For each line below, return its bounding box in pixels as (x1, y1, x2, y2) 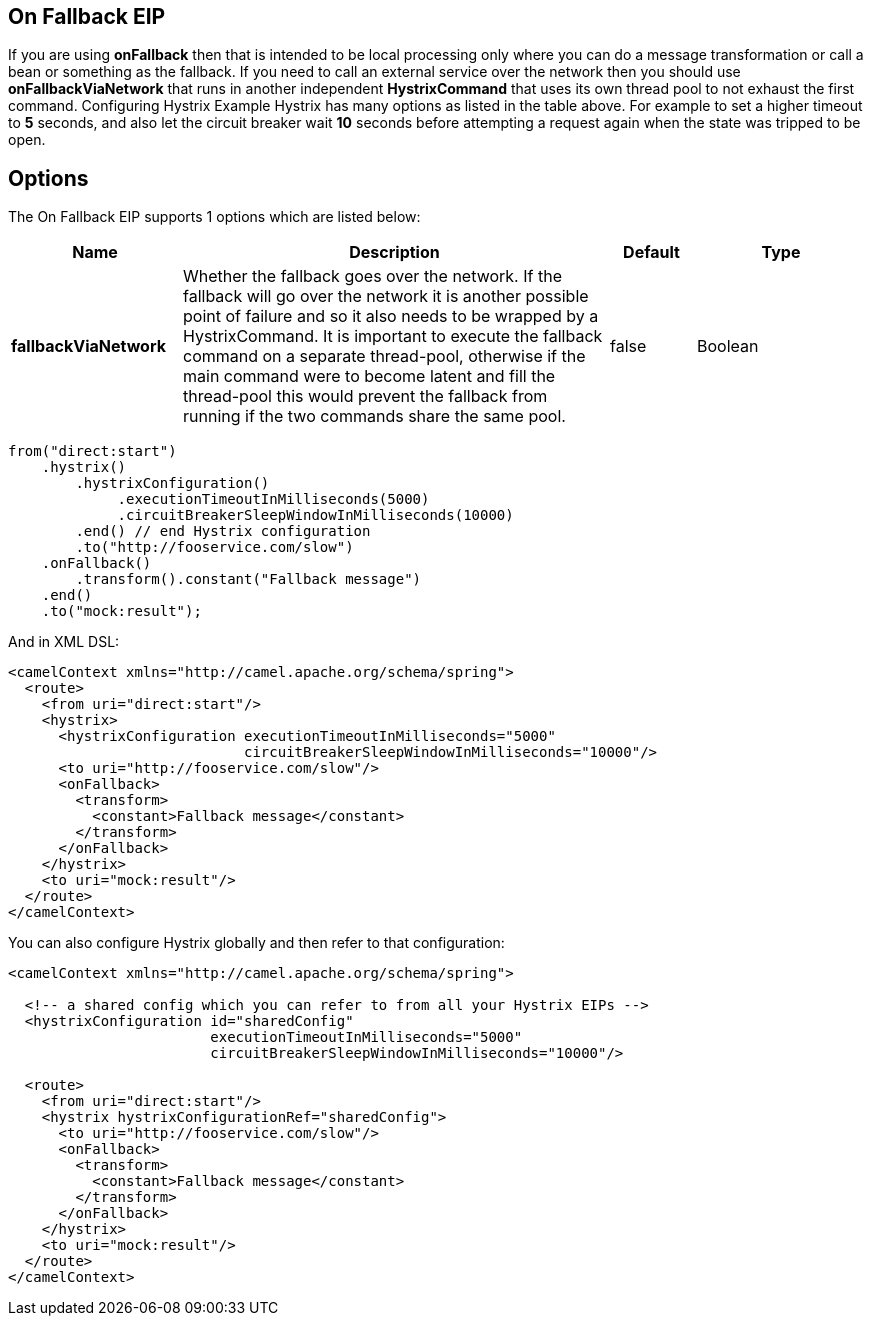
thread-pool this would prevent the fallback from (183, 386, 548, 407)
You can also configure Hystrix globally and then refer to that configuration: (8, 934, 505, 952)
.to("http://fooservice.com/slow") (75, 539, 354, 556)
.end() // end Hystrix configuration (75, 523, 371, 540)
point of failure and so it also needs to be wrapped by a (183, 306, 599, 327)
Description (349, 242, 440, 263)
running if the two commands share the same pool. (183, 406, 566, 427)
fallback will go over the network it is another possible (183, 286, 589, 307)
